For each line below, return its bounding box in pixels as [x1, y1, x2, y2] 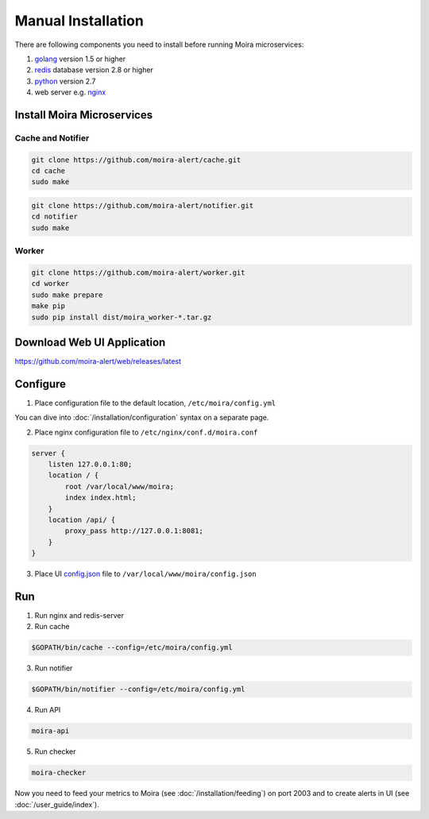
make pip [31, 302, 66, 311]
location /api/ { [48, 516, 116, 524]
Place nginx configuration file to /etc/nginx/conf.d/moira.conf [34, 427, 258, 437]
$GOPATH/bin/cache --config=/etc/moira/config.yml [31, 643, 234, 652]
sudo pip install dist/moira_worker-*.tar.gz [31, 312, 212, 322]
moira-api [31, 727, 70, 736]
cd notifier [31, 212, 79, 222]
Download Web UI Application [14, 335, 166, 349]
